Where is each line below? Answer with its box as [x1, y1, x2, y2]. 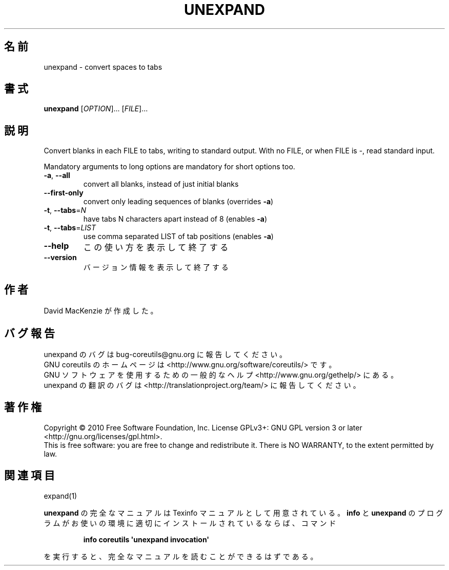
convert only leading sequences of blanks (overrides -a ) [83, 197, 274, 206]
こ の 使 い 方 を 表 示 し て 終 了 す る [83, 242, 229, 253]
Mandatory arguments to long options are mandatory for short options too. [44, 162, 295, 171]
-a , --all [44, 171, 70, 180]
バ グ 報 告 [4, 326, 55, 340]
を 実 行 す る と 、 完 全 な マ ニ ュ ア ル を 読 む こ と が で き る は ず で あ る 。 [44, 552, 318, 561]
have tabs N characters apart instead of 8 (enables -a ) [83, 214, 267, 224]
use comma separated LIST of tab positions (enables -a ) [83, 232, 274, 241]
